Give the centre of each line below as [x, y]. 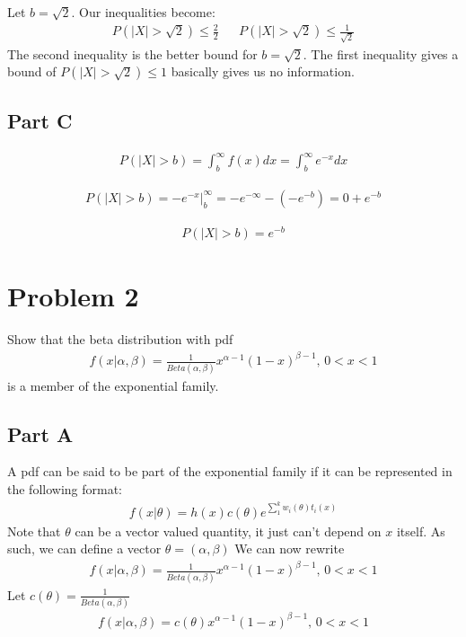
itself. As [421, 531]
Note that [34, 531]
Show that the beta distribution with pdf [120, 339]
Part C [40, 120]
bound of [32, 71]
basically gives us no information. [263, 71]
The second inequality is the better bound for [132, 53]
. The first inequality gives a [381, 53]
